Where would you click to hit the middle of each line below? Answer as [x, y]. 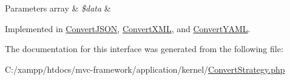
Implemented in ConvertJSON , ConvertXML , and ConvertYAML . [128, 28]
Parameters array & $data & [58, 8]
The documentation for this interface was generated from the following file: [144, 49]
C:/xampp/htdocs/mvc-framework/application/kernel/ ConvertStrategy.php [145, 69]
